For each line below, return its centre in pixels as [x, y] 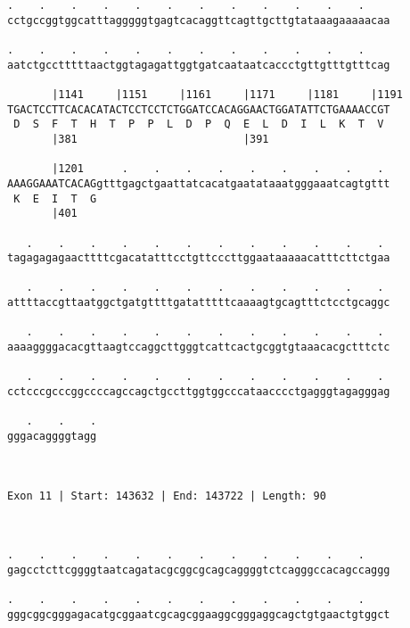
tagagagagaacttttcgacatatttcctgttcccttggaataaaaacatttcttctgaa [199, 258]
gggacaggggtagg [52, 437]
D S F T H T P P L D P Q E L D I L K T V [199, 124]
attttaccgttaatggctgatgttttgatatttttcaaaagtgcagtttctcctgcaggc [199, 303]
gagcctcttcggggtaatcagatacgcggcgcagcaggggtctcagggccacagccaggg [199, 570]
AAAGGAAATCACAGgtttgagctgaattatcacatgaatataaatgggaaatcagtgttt [199, 183]
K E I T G [55, 198]
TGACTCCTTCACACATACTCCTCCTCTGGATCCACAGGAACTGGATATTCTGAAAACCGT [199, 109]
